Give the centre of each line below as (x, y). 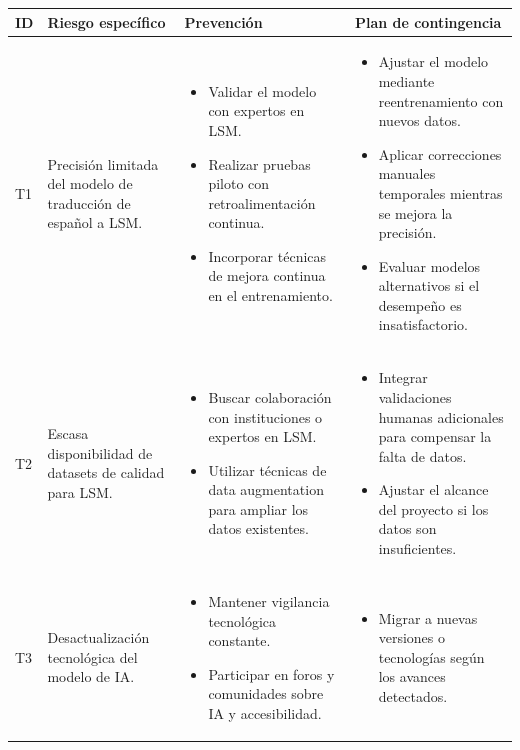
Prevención (223, 21)
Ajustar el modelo (433, 61)
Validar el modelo (262, 90)
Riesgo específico (106, 21)
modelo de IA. (91, 676)
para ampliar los (258, 508)
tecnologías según (431, 656)
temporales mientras (440, 192)
